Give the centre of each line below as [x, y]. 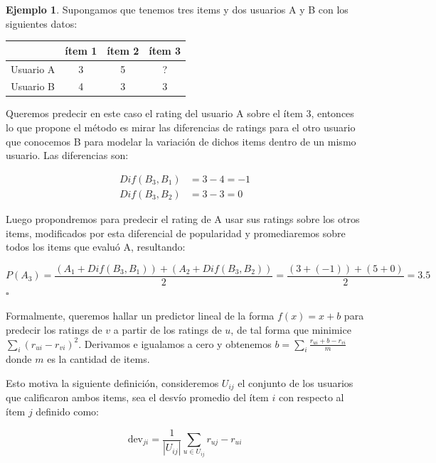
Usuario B [33, 86]
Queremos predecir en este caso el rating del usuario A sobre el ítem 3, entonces [180, 113]
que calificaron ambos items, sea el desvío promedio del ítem [137, 397]
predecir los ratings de [54, 329]
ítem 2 [123, 50]
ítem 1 [81, 50]
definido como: [68, 411]
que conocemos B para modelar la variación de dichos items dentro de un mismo [181, 141]
